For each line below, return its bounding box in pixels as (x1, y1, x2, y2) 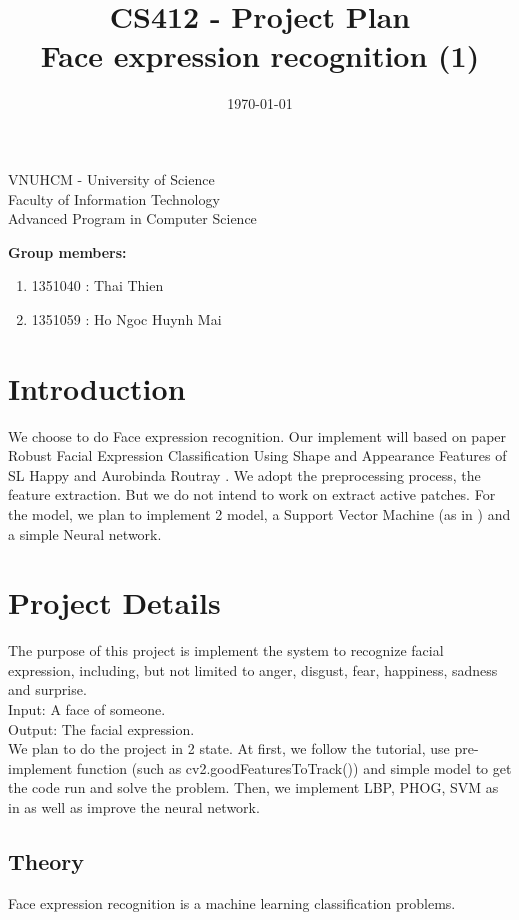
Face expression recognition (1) (40, 35, 480, 76)
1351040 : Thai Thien (31, 275, 164, 296)
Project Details (8, 582, 221, 623)
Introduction (8, 367, 186, 408)
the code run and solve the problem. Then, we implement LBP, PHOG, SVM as (8, 777, 499, 798)
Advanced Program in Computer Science (8, 208, 257, 229)
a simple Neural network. (8, 523, 162, 544)
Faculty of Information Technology (8, 188, 220, 209)
